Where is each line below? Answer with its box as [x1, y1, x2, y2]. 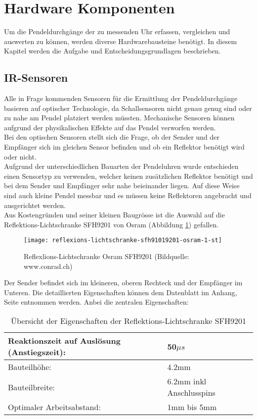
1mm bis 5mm [167, 401, 217, 413]
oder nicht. [4, 151, 37, 161]
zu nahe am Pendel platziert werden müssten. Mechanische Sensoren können [4, 112, 235, 123]
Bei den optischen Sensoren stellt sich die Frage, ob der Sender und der [4, 132, 220, 142]
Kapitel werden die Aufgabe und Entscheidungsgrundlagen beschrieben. [4, 46, 221, 56]
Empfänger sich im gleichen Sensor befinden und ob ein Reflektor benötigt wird [4, 142, 245, 152]
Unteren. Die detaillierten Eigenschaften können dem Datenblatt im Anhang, [4, 287, 237, 297]
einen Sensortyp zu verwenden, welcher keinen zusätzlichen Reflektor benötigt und [4, 170, 253, 181]
